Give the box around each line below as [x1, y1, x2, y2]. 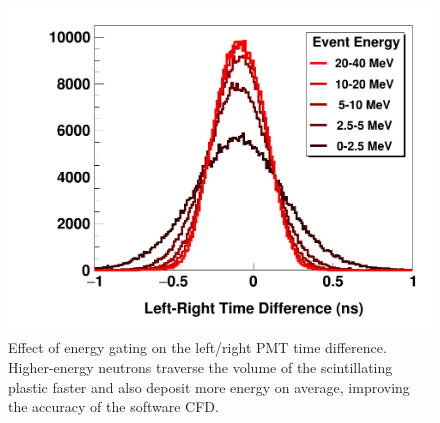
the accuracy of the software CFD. [8, 396, 219, 417]
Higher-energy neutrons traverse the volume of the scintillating [8, 356, 393, 377]
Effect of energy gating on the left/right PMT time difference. [8, 337, 387, 358]
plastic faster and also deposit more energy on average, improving [8, 376, 410, 397]
